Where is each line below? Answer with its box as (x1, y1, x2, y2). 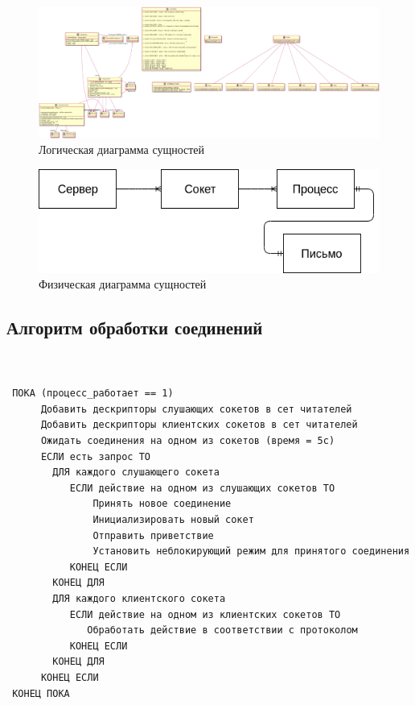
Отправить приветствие (92, 529, 214, 541)
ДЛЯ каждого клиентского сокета (52, 592, 226, 604)
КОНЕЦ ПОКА (12, 687, 70, 699)
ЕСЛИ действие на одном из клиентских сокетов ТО (69, 608, 341, 620)
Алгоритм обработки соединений (6, 315, 263, 340)
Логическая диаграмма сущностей (39, 141, 205, 158)
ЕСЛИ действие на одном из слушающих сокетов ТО (69, 482, 335, 494)
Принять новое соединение (92, 498, 232, 510)
